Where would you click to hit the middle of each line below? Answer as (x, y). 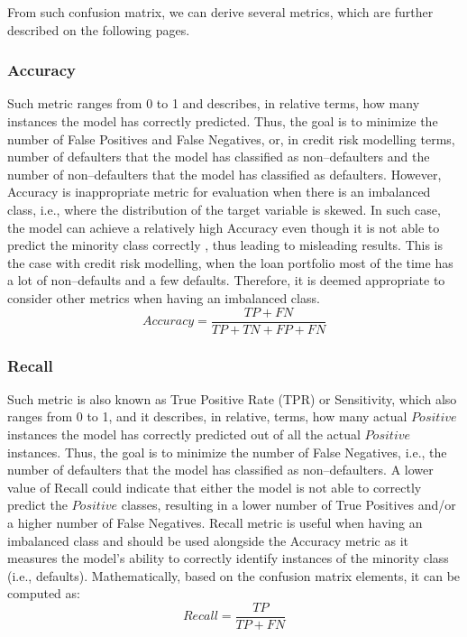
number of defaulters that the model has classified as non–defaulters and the (219, 157)
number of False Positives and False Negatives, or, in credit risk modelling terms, (231, 138)
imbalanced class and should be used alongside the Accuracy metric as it (208, 540)
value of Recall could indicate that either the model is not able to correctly (215, 487)
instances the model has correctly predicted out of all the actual (184, 434)
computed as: (44, 593)
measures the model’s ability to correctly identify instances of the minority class (228, 558)
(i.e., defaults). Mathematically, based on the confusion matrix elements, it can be (234, 575)
